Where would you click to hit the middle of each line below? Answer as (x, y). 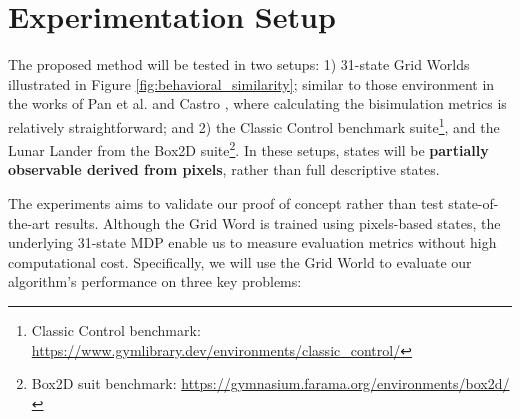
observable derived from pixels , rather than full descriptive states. (224, 169)
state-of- (473, 203)
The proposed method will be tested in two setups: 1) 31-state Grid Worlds (239, 64)
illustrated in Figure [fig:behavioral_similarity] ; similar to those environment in (251, 83)
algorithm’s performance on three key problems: (155, 281)
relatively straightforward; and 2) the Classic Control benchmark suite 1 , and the (254, 125)
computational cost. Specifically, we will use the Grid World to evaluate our (240, 261)
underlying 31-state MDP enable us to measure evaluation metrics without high (252, 242)
